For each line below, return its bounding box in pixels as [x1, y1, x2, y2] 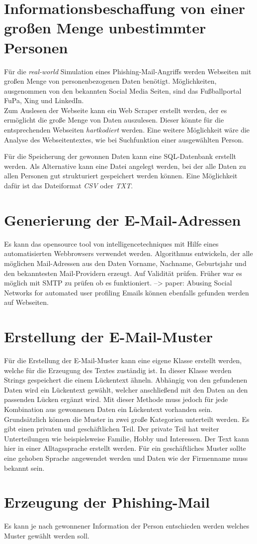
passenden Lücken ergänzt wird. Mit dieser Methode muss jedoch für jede [4, 394, 228, 405]
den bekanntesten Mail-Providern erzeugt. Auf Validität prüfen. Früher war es [4, 268, 242, 278]
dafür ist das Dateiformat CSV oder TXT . [4, 180, 133, 191]
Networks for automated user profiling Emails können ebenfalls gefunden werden [4, 287, 249, 297]
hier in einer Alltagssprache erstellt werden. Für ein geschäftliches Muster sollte [4, 443, 246, 453]
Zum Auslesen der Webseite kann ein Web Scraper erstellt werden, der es [4, 105, 227, 115]
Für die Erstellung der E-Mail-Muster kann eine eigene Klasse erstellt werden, [4, 355, 242, 366]
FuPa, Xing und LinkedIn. [4, 95, 84, 106]
